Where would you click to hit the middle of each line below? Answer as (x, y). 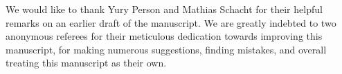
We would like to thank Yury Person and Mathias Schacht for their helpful (164, 9)
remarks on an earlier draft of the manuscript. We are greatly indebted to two (171, 22)
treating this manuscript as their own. (86, 63)
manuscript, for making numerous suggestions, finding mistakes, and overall (166, 49)
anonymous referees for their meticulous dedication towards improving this (164, 36)
